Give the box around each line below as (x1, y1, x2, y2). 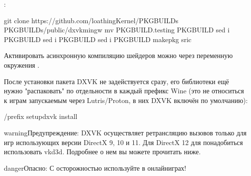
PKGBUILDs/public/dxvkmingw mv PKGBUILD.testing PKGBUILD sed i (4, 25, 230, 35)
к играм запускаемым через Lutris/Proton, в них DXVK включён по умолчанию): (4, 95, 248, 105)
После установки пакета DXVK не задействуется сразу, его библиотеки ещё (4, 76, 229, 86)
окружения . (4, 59, 40, 70)
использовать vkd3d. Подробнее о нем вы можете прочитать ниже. (4, 147, 201, 157)
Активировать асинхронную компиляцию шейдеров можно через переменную (4, 50, 233, 60)
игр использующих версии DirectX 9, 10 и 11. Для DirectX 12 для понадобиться (4, 137, 243, 147)
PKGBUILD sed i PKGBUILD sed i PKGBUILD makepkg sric (4, 34, 192, 44)
